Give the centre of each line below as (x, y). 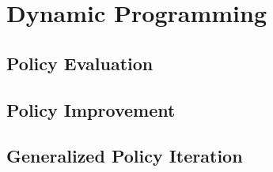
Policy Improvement (91, 109)
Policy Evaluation (80, 63)
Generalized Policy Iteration (125, 156)
